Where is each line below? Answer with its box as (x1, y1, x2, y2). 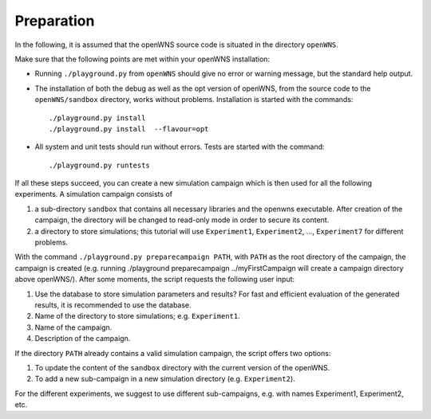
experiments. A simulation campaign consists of (14, 190, 173, 199)
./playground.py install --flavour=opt (49, 124, 209, 133)
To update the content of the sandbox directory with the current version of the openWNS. (34, 362, 330, 372)
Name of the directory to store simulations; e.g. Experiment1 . (34, 311, 240, 321)
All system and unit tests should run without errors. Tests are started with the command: (34, 142, 325, 151)
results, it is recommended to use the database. (34, 300, 192, 310)
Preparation (14, 12, 95, 29)
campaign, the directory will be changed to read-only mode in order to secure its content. (34, 215, 330, 225)
